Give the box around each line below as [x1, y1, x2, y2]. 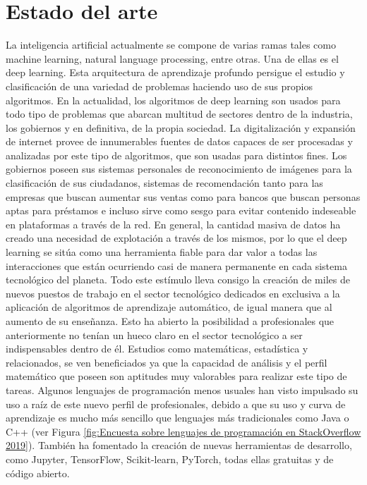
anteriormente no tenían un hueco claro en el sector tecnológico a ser [6, 327, 303, 342]
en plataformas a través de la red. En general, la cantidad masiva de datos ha [6, 216, 341, 231]
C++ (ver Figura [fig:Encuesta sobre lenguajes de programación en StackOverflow [6, 424, 361, 438]
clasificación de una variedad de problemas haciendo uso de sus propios [6, 78, 313, 93]
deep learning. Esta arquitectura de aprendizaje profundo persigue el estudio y [6, 65, 345, 80]
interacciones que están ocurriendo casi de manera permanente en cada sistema [6, 258, 347, 273]
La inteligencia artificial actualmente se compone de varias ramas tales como [6, 37, 336, 52]
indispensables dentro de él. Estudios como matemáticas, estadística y [6, 341, 308, 356]
